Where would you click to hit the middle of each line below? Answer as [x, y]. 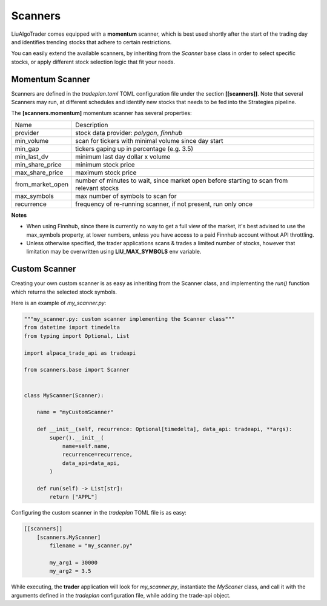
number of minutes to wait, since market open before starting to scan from [182, 180]
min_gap [27, 148]
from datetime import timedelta [72, 328]
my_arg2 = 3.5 [70, 571]
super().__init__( [77, 438]
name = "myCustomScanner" [75, 412]
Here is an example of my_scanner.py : [59, 303]
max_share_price [39, 173]
